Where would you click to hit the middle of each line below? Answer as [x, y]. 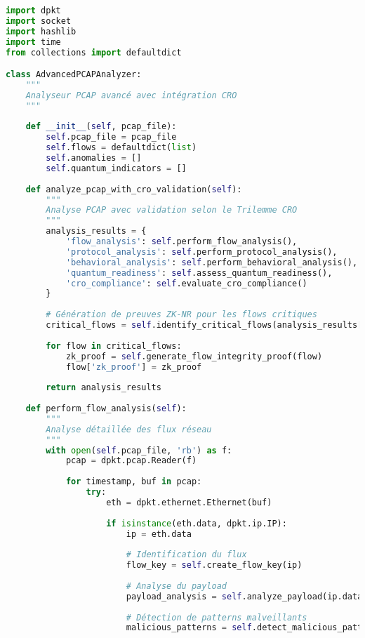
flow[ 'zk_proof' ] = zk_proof [134, 367]
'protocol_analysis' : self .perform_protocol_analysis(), [201, 252]
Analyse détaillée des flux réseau [129, 429]
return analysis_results [104, 388]
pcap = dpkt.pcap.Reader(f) [131, 461]
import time [33, 42]
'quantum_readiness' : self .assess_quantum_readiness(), [199, 273]
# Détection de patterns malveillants [217, 617]
